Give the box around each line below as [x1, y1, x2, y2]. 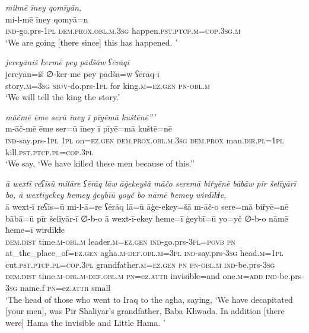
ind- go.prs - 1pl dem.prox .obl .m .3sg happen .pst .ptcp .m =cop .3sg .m [5, 24, 241, 37]
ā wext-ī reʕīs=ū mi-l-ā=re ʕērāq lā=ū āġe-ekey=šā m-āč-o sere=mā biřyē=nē [5, 200, 289, 212]
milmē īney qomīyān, [5, 1, 82, 13]
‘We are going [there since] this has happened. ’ [5, 36, 178, 48]
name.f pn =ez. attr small [20, 281, 111, 294]
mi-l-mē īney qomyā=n [5, 12, 88, 25]
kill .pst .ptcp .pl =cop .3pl [5, 145, 94, 158]
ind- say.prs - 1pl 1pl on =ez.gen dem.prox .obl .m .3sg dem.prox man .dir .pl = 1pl [5, 133, 284, 146]
